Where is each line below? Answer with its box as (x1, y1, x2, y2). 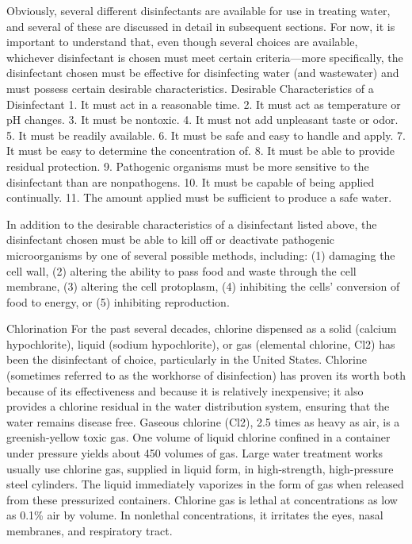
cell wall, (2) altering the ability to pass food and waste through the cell (6, 262, 357, 279)
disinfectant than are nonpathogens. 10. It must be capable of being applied (6, 173, 375, 190)
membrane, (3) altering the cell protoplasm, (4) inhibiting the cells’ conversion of (6, 278, 400, 295)
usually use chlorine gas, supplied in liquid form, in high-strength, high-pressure (6, 460, 394, 476)
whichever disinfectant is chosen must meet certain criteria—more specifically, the (6, 48, 403, 65)
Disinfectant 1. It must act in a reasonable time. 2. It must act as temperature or (6, 95, 401, 112)
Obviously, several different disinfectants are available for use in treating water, (6, 2, 391, 18)
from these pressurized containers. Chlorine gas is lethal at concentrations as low (6, 491, 398, 507)
